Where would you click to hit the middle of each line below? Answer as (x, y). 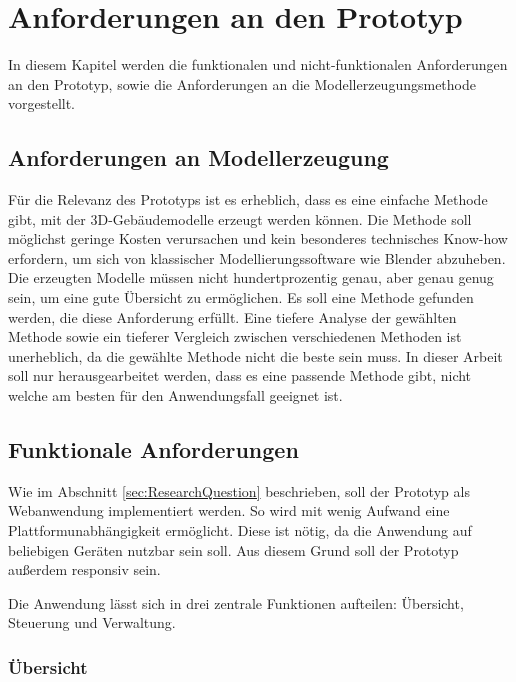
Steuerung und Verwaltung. (92, 622)
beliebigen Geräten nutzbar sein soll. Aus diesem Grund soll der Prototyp (233, 549)
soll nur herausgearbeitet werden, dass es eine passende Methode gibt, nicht (240, 375)
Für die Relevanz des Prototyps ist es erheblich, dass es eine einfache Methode (248, 199)
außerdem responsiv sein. (84, 569)
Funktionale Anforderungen (153, 449)
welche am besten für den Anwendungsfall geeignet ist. (175, 395)
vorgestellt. (42, 103)
